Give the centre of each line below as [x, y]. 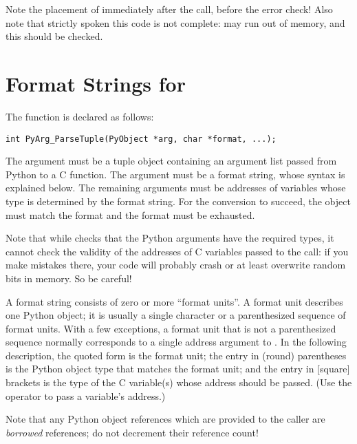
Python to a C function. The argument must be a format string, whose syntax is [175, 174]
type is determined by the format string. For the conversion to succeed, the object [178, 201]
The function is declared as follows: [80, 116]
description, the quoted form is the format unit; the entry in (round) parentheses [176, 355]
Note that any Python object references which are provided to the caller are [165, 419]
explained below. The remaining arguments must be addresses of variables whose [176, 188]
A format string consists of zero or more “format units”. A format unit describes [174, 301]
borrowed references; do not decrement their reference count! [132, 432]
